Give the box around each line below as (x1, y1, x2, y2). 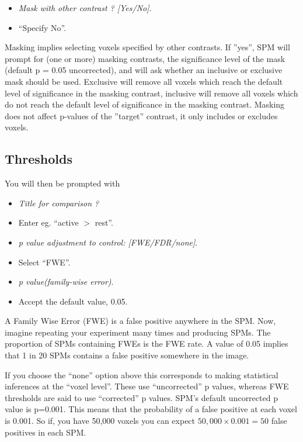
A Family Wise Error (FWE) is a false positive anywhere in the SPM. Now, (5, 315, 276, 327)
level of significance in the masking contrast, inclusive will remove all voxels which (5, 87, 298, 99)
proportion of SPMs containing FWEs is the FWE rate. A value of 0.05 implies (5, 337, 288, 350)
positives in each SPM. (5, 426, 86, 438)
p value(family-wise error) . (18, 275, 114, 288)
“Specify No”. (18, 21, 67, 33)
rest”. (95, 216, 113, 229)
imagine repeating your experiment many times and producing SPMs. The (5, 326, 271, 338)
